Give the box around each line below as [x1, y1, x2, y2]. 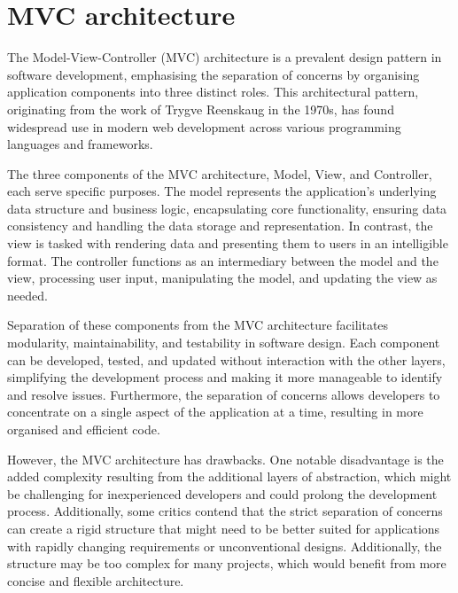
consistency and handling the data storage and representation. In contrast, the [7, 216, 433, 235]
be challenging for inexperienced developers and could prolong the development [7, 484, 438, 503]
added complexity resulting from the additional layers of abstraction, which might [7, 467, 452, 486]
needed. [7, 285, 48, 304]
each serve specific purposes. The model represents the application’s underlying [7, 182, 437, 200]
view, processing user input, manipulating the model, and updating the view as [7, 269, 438, 287]
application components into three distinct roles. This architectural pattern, [7, 82, 419, 101]
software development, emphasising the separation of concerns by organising [7, 65, 420, 83]
